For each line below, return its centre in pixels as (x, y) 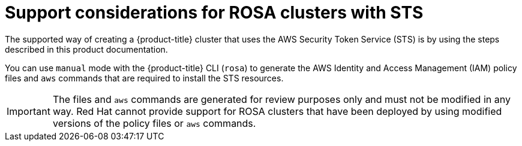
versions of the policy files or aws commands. (154, 123)
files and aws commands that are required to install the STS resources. (144, 78)
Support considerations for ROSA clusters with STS (214, 13)
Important (28, 111)
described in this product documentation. (86, 49)
